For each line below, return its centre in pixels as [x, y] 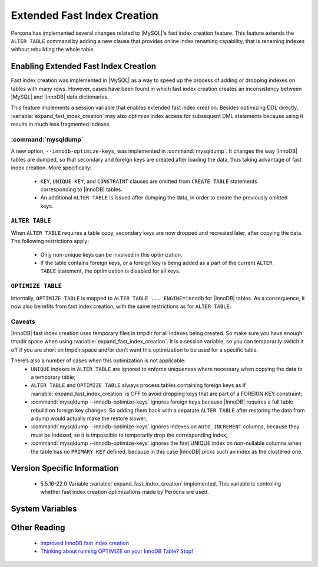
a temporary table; [53, 377]
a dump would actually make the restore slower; [89, 418]
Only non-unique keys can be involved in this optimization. [111, 254]
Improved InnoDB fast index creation [85, 543]
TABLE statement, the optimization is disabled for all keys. [110, 271]
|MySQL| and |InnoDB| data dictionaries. [60, 97]
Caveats [23, 322]
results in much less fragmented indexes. [61, 124]
